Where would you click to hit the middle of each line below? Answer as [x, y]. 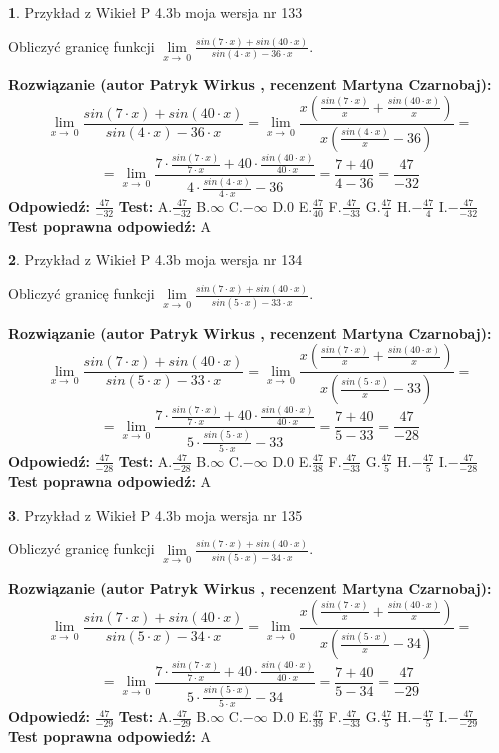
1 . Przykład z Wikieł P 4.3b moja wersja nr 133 [155, 12]
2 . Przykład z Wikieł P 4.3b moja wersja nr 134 [155, 259]
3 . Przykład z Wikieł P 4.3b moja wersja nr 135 [155, 514]
